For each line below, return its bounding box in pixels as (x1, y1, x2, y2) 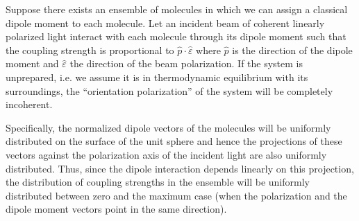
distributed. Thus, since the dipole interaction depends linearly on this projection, (6, 161, 354, 175)
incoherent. (6, 97, 53, 112)
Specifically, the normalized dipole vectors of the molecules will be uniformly (6, 120, 331, 134)
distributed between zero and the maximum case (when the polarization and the (6, 188, 347, 202)
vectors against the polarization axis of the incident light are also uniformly (6, 147, 327, 161)
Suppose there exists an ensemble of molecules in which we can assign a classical (6, 2, 348, 16)
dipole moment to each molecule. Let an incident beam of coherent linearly (6, 15, 325, 30)
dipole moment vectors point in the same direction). (6, 202, 227, 216)
